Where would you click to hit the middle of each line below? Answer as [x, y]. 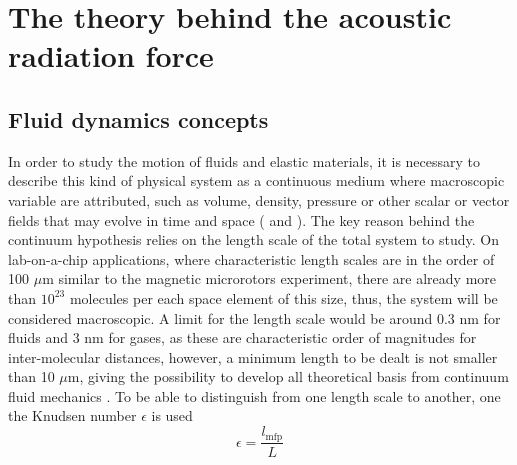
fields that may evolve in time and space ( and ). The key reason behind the [241, 219]
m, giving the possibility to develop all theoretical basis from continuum [288, 376]
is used [172, 415]
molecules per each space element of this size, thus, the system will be [283, 297]
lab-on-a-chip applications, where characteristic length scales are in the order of [251, 258]
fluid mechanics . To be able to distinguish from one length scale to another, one [254, 395]
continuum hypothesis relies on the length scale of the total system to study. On [253, 239]
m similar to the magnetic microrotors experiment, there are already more [269, 278]
